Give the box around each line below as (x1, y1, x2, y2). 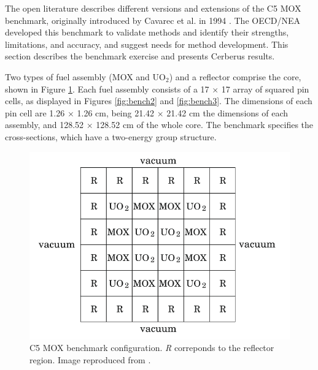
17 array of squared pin (221, 82, 309, 95)
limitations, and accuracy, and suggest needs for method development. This (5, 37, 289, 50)
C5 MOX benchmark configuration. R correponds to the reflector (29, 341, 274, 354)
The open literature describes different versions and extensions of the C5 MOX (5, 2, 301, 14)
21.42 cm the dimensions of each (166, 106, 289, 119)
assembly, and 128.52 (5, 118, 84, 131)
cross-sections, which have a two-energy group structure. (5, 130, 217, 143)
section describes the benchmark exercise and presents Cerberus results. (5, 50, 275, 62)
